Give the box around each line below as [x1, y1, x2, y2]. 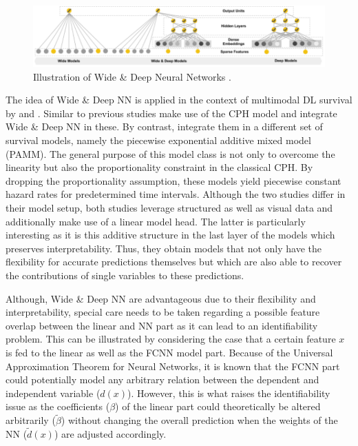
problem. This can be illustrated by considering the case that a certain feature [6, 332, 336, 346]
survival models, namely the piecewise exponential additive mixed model [6, 133, 311, 148]
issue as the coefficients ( [6, 399, 110, 414]
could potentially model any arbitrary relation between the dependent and [6, 372, 319, 387]
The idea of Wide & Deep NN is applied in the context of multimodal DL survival [6, 92, 352, 107]
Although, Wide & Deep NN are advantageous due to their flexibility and [6, 291, 316, 305]
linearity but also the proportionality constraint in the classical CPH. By [6, 160, 313, 174]
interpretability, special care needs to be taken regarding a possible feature [6, 305, 320, 319]
